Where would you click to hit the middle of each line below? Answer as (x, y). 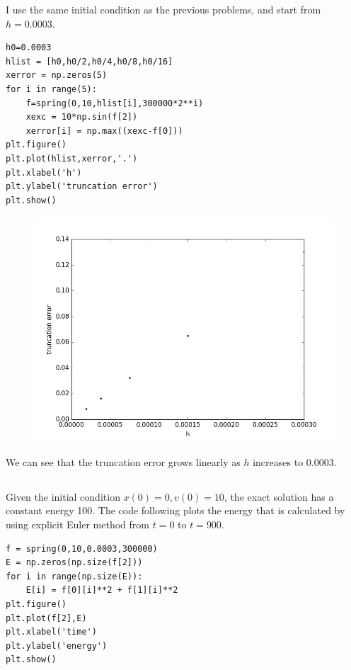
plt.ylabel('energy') (57, 646)
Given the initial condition (63, 496)
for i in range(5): (51, 89)
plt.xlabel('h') (44, 172)
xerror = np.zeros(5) (57, 75)
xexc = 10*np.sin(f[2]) (82, 117)
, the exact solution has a (279, 496)
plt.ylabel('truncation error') (82, 187)
